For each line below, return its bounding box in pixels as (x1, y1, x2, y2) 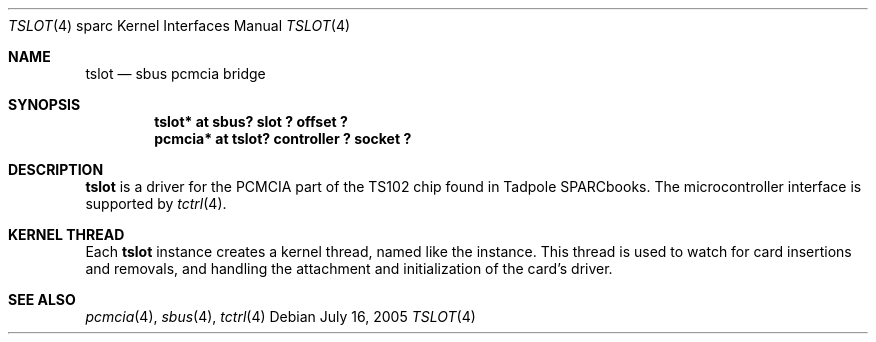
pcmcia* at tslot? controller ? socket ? (154, 130, 412, 147)
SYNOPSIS (8, 96, 81, 113)
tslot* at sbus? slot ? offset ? (154, 113, 348, 130)
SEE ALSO (8, 291, 76, 308)
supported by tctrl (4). (85, 195, 227, 212)
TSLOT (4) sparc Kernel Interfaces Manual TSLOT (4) (8, 17, 351, 34)
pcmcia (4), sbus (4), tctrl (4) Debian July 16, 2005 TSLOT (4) (85, 308, 476, 325)
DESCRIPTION (8, 161, 104, 178)
